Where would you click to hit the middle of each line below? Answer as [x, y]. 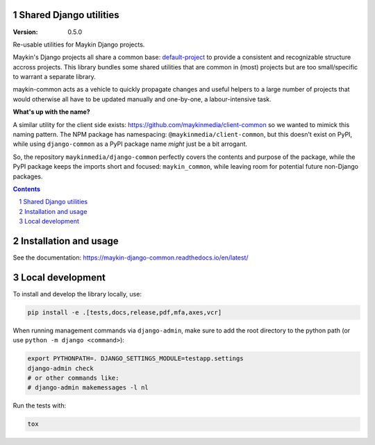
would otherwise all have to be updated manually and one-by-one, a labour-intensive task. [142, 99]
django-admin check [60, 368]
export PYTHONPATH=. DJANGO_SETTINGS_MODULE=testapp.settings [135, 359]
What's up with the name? [51, 112]
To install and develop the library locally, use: [77, 294]
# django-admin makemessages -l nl [88, 388]
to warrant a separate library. [55, 77]
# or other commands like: [73, 378]
